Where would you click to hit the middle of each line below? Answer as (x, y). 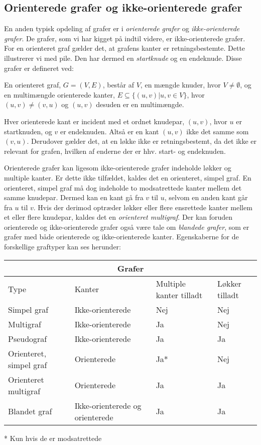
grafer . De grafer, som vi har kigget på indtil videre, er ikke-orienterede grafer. (125, 38)
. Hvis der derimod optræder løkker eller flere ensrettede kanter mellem (143, 207)
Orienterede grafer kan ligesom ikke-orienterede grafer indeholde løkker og (118, 168)
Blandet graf (30, 411)
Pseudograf (28, 338)
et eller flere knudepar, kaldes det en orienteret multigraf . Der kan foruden (118, 217)
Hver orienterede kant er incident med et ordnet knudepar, (94, 121)
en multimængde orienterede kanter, (60, 94)
